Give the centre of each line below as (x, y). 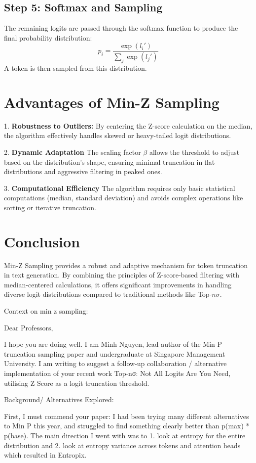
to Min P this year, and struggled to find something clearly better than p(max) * (127, 426)
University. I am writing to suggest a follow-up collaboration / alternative (115, 363)
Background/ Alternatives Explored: (59, 399)
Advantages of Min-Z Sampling (112, 102)
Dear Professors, (29, 327)
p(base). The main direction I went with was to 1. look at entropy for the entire (125, 435)
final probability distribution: (48, 37)
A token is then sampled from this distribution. (75, 68)
